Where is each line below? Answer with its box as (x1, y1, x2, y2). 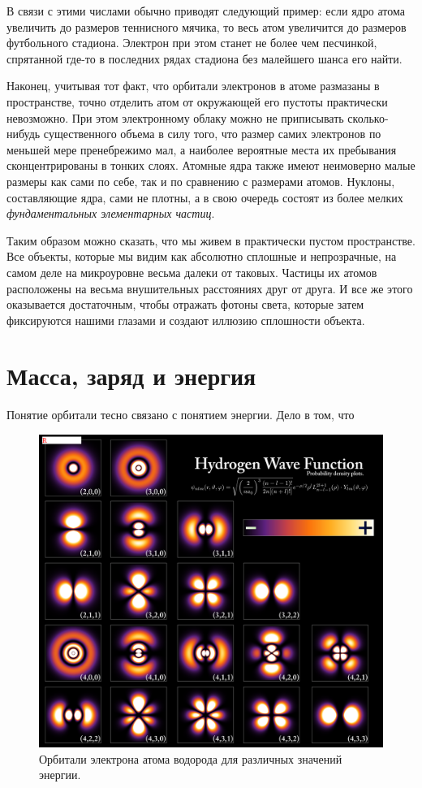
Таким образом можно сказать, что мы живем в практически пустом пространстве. (6, 232, 416, 249)
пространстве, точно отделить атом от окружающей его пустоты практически (6, 93, 388, 110)
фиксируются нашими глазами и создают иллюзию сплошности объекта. (6, 311, 365, 328)
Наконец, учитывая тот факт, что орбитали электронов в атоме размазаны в (6, 77, 380, 94)
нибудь (6, 125, 41, 142)
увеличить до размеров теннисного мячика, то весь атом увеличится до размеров (6, 18, 407, 35)
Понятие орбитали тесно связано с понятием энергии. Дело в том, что (6, 406, 355, 423)
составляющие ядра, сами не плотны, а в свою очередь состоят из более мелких (6, 188, 403, 206)
